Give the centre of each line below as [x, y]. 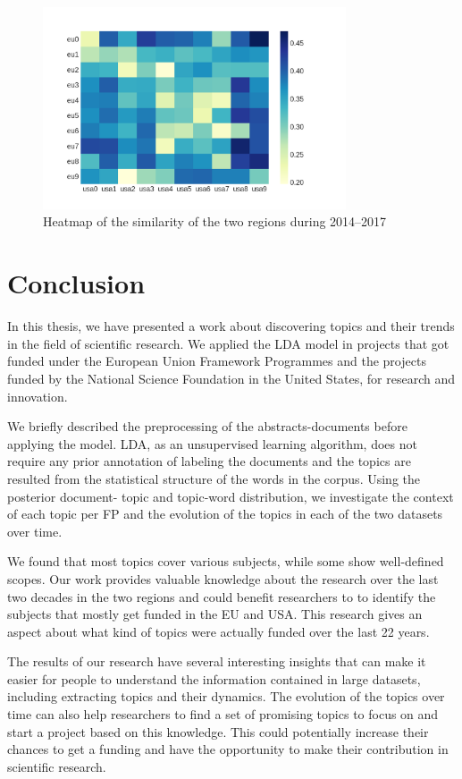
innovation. [38, 396]
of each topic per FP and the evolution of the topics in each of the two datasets [225, 514]
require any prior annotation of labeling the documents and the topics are [209, 461]
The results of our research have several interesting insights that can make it [217, 661]
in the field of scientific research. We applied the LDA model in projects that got [228, 343]
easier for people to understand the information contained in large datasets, [214, 678]
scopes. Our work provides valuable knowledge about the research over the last [223, 578]
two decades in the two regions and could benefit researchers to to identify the [222, 596]
